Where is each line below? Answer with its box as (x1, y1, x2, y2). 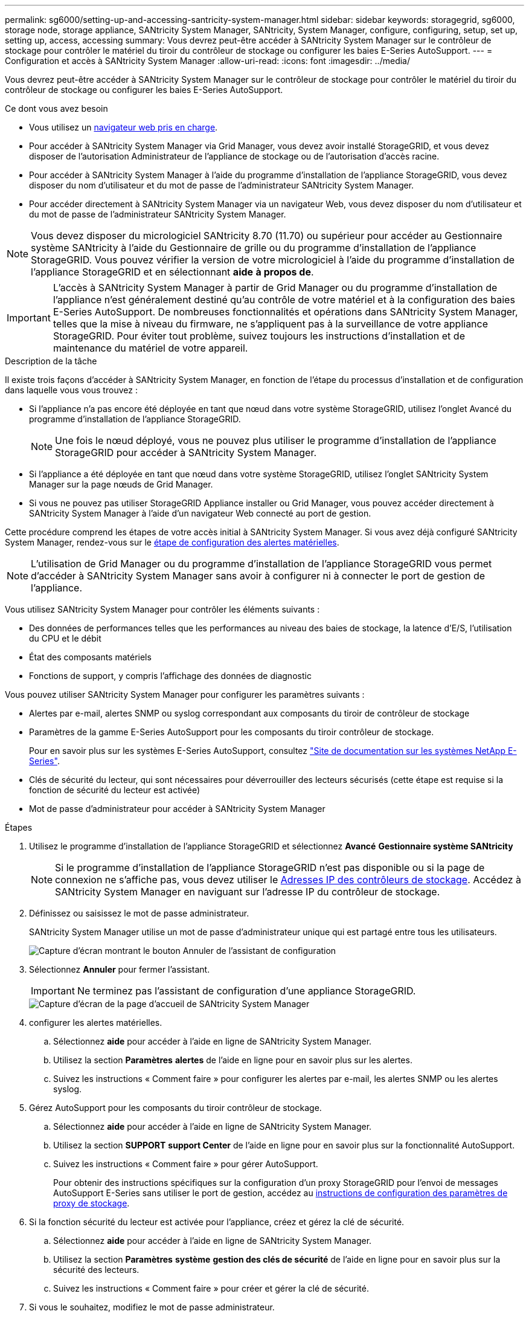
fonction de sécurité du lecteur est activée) (29, 785, 200, 795)
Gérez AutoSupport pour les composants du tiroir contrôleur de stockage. (29, 1103, 322, 1113)
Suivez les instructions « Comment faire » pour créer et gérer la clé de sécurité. (53, 1283, 370, 1293)
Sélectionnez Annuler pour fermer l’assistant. (29, 964, 210, 974)
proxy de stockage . (53, 1198, 130, 1208)
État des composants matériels (29, 652, 152, 662)
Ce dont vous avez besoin (5, 103, 108, 114)
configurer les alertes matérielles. (29, 1017, 162, 1028)
